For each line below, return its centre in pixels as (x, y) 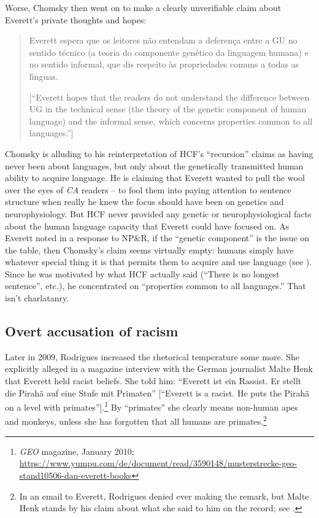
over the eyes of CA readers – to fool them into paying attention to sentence (148, 189)
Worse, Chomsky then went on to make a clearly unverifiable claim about (143, 7)
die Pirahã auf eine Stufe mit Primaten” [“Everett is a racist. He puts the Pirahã (157, 392)
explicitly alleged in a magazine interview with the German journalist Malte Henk (159, 369)
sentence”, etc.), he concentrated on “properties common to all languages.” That (156, 286)
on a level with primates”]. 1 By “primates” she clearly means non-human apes (152, 406)
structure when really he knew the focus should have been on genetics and (144, 202)
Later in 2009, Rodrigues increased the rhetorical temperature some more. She (152, 356)
